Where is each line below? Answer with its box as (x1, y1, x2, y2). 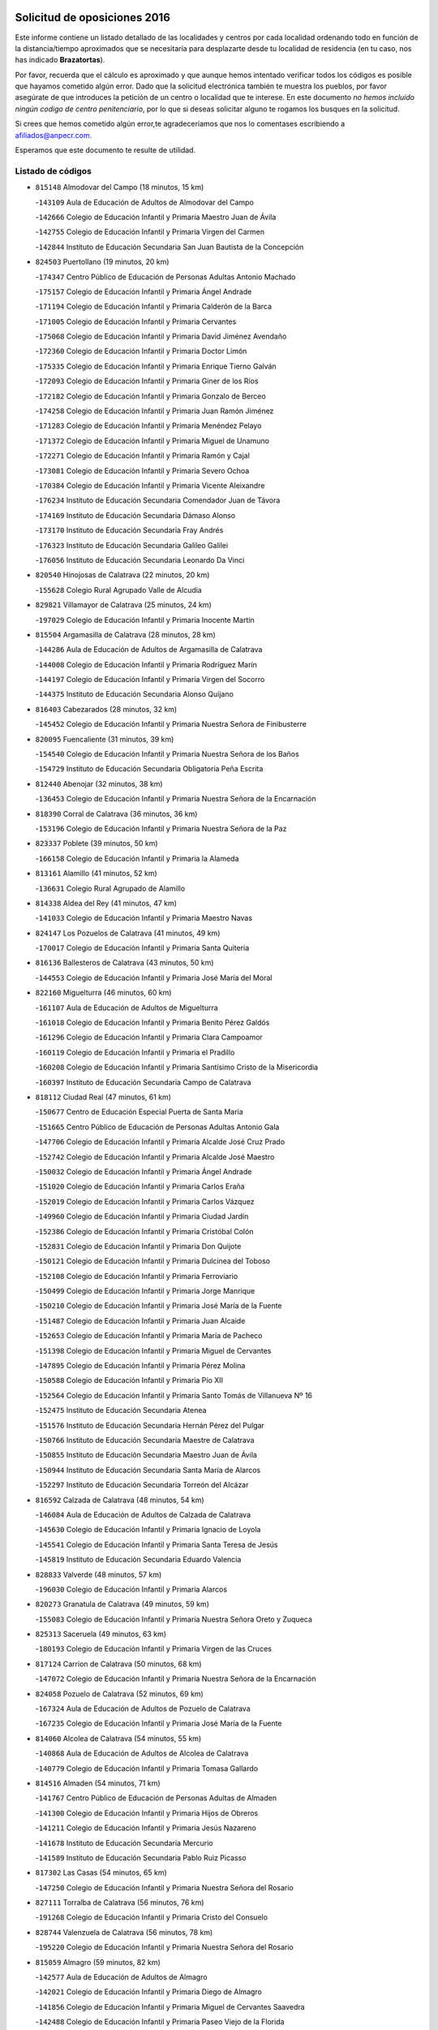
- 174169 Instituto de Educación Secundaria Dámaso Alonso (35, 510, 235, 520)
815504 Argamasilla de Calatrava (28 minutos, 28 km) (35, 629, 217, 639)
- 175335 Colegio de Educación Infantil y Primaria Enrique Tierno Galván (35, 361, 277, 371)
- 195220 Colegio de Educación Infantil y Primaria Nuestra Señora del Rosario (35, 1942, 294, 1952)
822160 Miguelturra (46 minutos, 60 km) (35, 987, 172, 998)
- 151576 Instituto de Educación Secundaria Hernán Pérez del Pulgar (35, 1420, 265, 1430)
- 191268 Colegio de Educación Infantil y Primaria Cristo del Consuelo (35, 1912, 268, 1922)
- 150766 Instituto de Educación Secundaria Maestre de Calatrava (35, 1435, 255, 1445)
